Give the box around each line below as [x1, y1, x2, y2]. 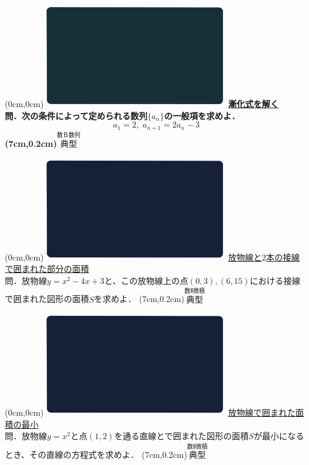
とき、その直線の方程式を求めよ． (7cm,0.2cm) [5, 448, 188, 461]
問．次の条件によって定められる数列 [5, 109, 147, 122]
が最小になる [254, 430, 305, 442]
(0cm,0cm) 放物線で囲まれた [5, 406, 296, 419]
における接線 [249, 274, 301, 286]
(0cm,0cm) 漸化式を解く [5, 97, 279, 110]
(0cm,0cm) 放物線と [5, 250, 262, 263]
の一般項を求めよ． [164, 109, 240, 122]
